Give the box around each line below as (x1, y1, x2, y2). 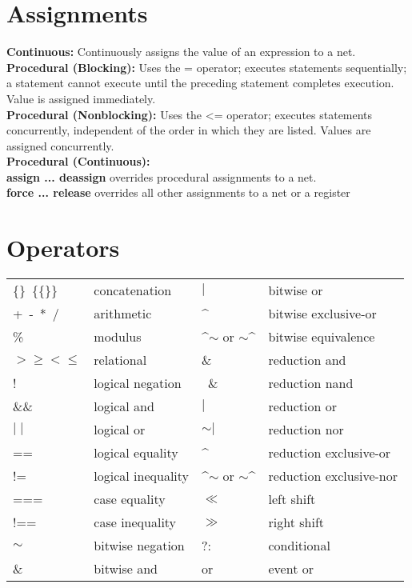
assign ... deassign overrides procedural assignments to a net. (6, 168, 317, 185)
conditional (268, 536, 330, 555)
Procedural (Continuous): (6, 153, 150, 170)
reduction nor (268, 420, 344, 439)
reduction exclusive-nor (268, 466, 398, 486)
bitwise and (94, 559, 158, 578)
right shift (268, 513, 325, 532)
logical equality (94, 443, 178, 462)
